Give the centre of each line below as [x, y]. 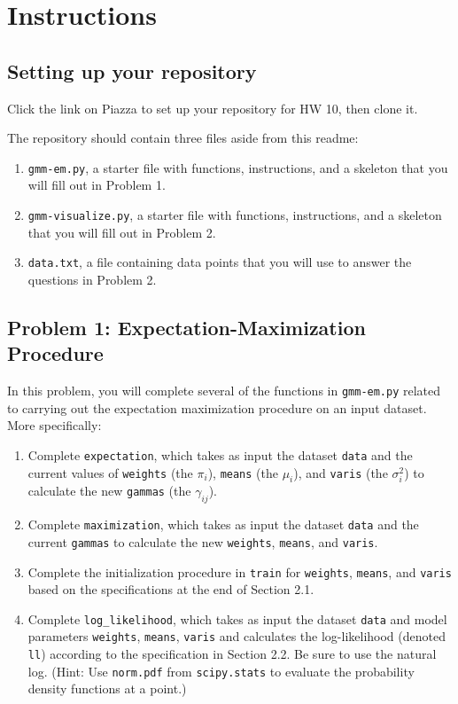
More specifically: [54, 425]
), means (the [243, 472]
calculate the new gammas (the [109, 491]
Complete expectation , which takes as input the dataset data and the [220, 454]
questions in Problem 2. [92, 279]
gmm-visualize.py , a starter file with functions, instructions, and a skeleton [235, 215]
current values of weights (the [110, 472]
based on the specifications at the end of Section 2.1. [171, 589]
